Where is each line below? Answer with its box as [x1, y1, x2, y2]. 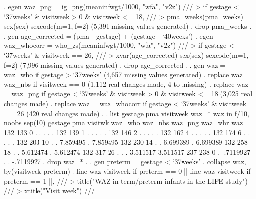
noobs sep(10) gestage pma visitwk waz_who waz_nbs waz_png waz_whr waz [4, 118, 243, 128]
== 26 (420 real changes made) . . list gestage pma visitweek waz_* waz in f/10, [4, 108, 249, 118]
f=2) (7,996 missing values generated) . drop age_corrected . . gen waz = [4, 59, 226, 70]
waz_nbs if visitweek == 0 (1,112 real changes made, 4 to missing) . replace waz [4, 79, 249, 89]
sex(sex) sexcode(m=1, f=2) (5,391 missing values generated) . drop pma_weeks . [4, 21, 252, 31]
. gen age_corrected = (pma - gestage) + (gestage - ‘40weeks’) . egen [4, 30, 213, 40]
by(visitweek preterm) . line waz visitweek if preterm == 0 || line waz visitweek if [4, 166, 251, 176]
